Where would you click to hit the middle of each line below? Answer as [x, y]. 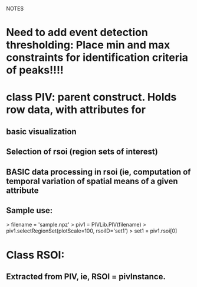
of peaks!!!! [35, 70]
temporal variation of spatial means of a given [92, 181]
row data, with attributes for [76, 110]
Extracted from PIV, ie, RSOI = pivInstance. [86, 277]
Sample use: [29, 210]
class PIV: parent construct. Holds [91, 97]
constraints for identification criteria [97, 58]
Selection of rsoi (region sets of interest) [82, 152]
